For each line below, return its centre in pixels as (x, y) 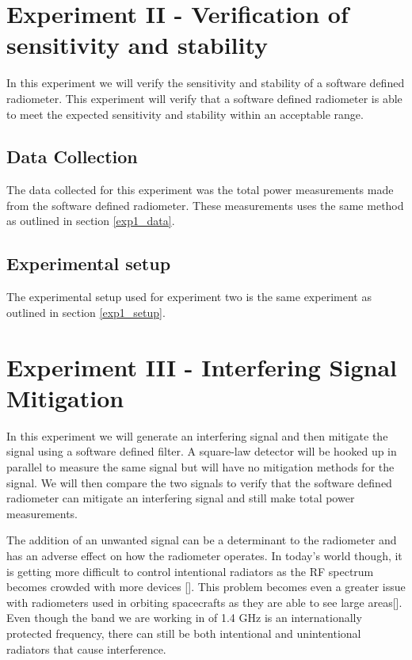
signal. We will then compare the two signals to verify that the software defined (199, 482)
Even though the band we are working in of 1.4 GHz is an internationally (184, 618)
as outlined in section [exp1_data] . (91, 221)
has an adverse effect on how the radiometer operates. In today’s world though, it (204, 555)
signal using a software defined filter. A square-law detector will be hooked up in (202, 451)
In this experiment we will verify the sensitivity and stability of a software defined (206, 83)
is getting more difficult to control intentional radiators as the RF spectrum (190, 571)
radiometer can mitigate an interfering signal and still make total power (181, 498)
